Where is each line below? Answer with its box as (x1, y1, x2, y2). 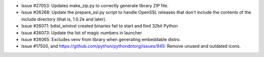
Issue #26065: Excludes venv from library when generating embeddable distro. (21, 36, 181, 42)
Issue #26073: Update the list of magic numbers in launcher (21, 29, 142, 36)
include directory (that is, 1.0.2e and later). (21, 16, 107, 22)
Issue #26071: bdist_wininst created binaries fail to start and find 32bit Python (21, 23, 178, 29)
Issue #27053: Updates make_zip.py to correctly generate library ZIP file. (21, 3, 169, 8)
